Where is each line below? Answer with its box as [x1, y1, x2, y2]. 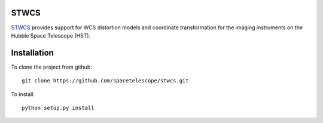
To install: [11, 90, 35, 98]
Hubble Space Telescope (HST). [11, 32, 91, 39]
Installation [11, 48, 54, 58]
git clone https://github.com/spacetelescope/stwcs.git [22, 78, 189, 84]
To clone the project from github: [11, 63, 92, 70]
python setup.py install [22, 104, 95, 111]
